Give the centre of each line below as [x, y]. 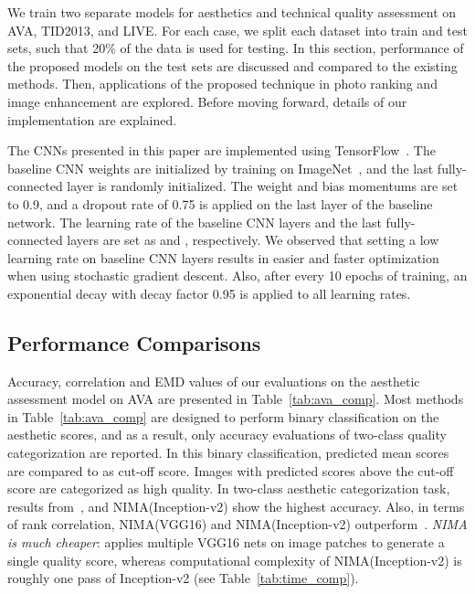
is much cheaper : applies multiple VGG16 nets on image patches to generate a [226, 542]
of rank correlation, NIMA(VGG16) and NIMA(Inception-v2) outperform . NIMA [237, 524]
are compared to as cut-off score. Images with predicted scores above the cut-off [231, 470]
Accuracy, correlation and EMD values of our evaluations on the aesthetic [214, 381]
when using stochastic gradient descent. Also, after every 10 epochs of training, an [237, 276]
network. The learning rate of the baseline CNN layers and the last [195, 222]
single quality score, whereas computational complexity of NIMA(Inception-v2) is [235, 560]
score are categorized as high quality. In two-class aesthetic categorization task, [229, 488]
